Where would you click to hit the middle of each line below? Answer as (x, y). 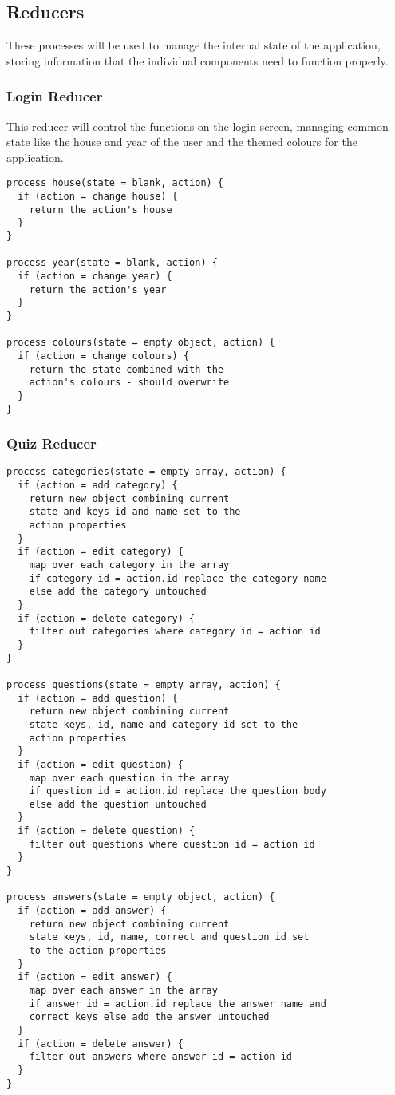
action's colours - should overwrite (129, 383)
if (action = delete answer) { (101, 1044)
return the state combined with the (126, 369)
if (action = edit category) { (101, 552)
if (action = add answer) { (92, 911)
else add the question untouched (118, 804)
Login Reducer (55, 96)
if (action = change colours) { (104, 356)
